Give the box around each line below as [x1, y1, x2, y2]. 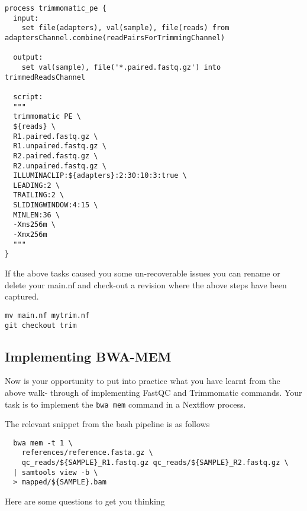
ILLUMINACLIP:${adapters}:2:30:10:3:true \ [13, 171, 187, 180]
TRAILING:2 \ [13, 191, 64, 200]
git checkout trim [5, 321, 77, 330]
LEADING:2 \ [13, 181, 60, 190]
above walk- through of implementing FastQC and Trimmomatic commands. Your [5, 386, 302, 398]
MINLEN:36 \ [13, 210, 60, 219]
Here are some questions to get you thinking [5, 495, 165, 507]
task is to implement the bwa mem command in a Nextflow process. [5, 398, 246, 410]
